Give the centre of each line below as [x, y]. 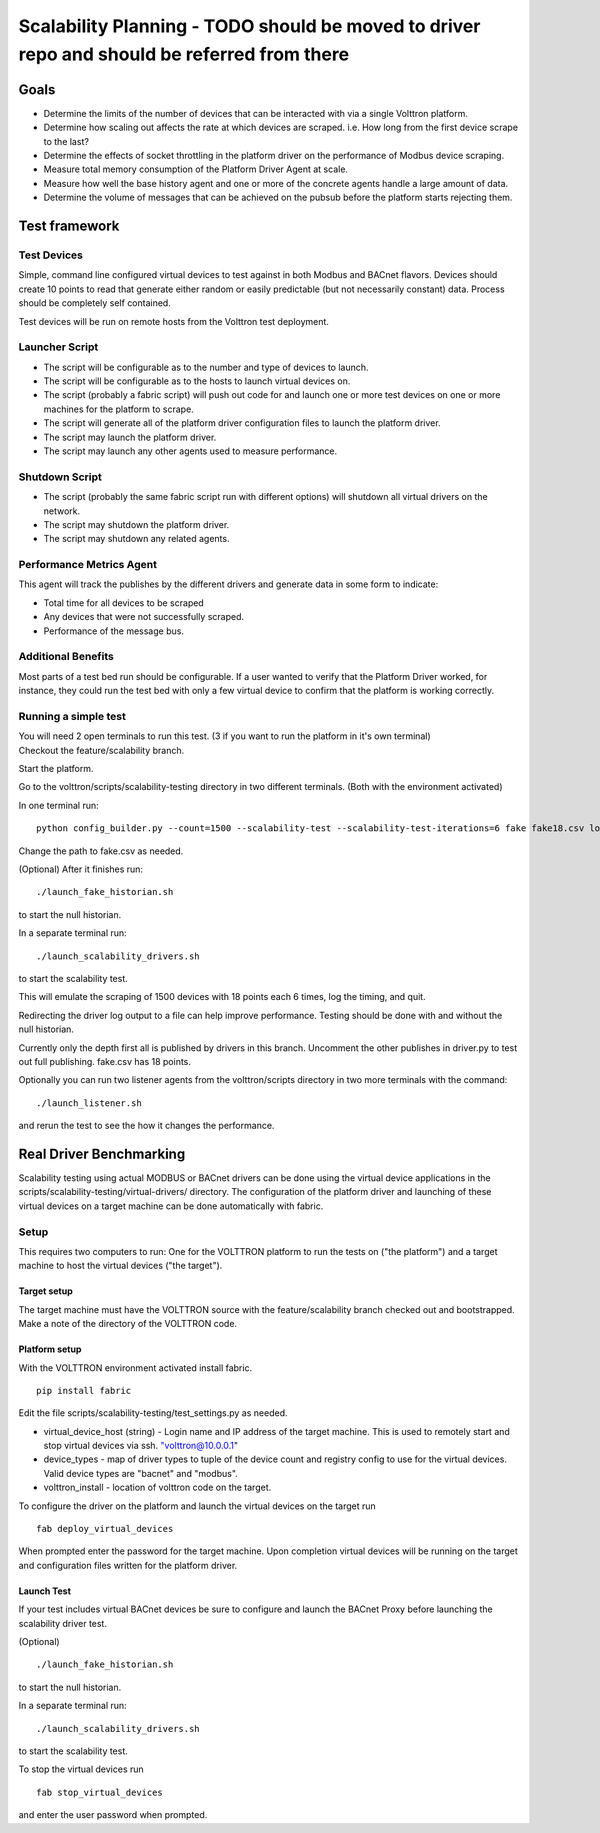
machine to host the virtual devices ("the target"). [120, 1266]
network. [62, 511]
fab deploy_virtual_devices [105, 1529]
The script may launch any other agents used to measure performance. [190, 451]
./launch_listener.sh [89, 1103]
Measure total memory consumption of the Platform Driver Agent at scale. [196, 169]
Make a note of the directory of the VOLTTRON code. [128, 1324]
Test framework [69, 226]
